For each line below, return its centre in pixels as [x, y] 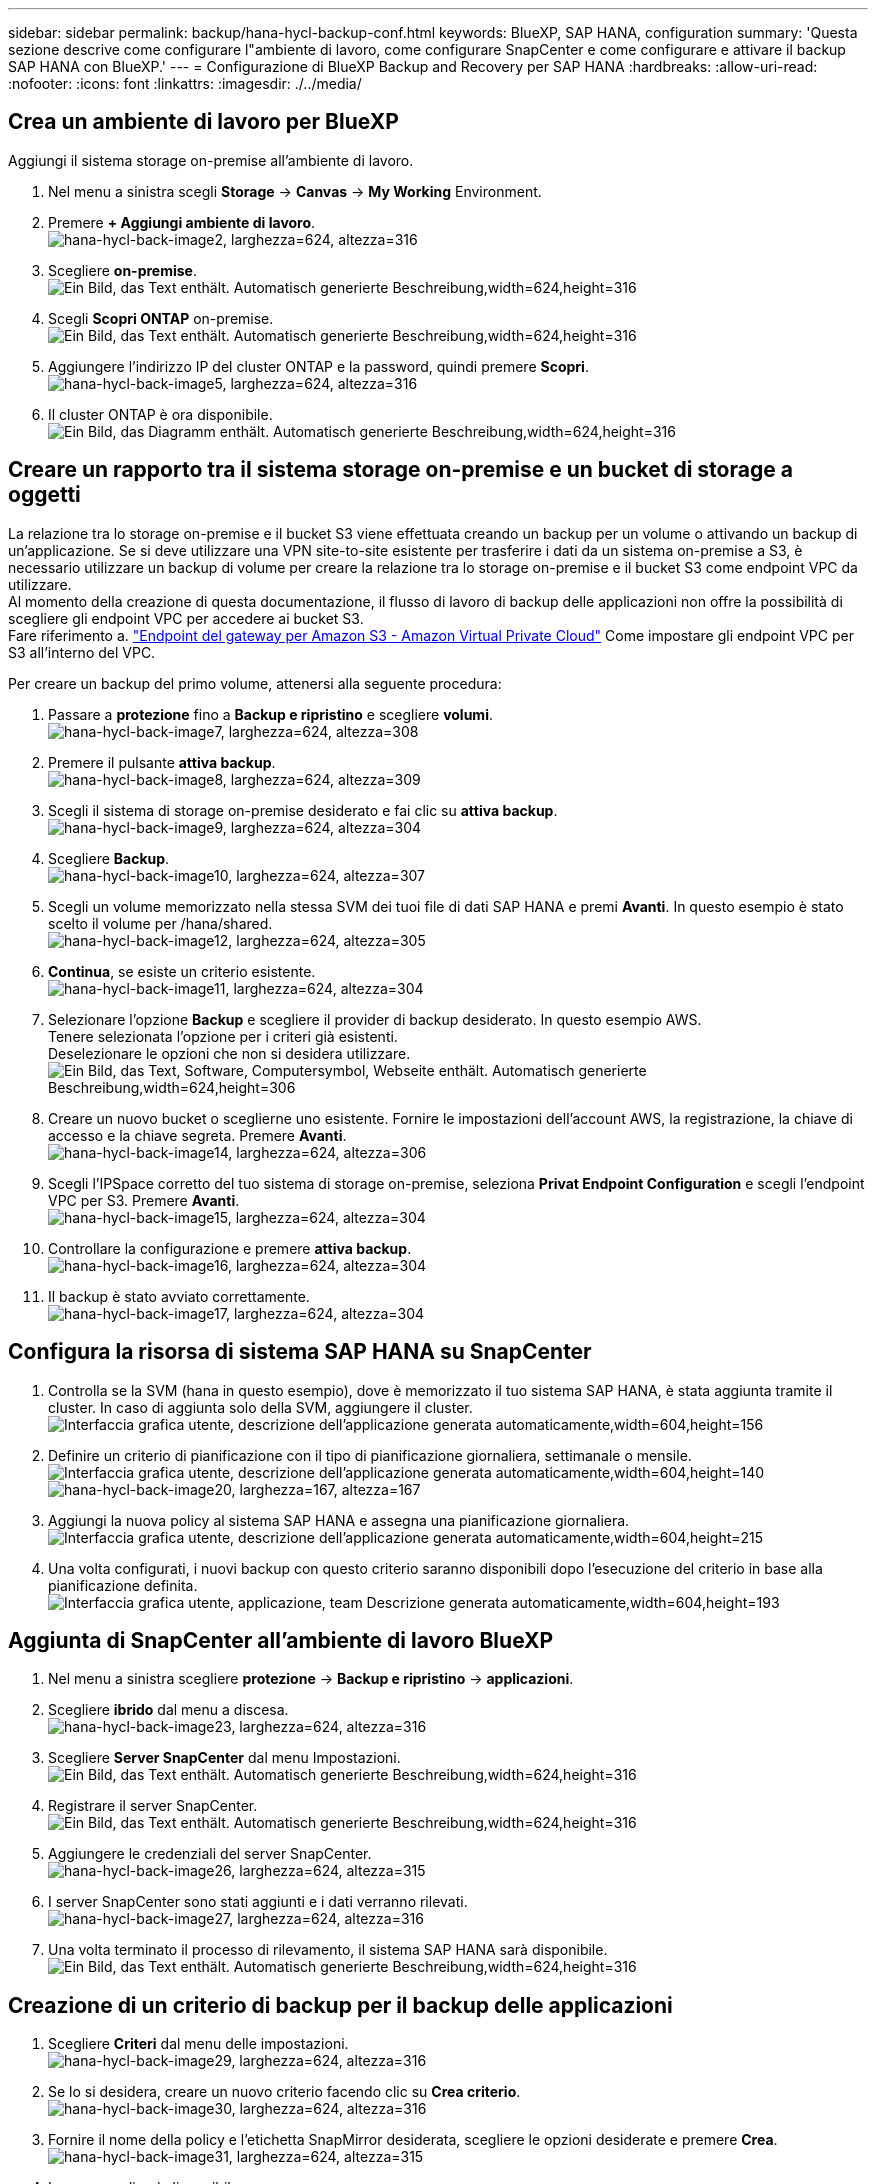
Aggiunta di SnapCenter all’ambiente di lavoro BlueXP [281, 1640]
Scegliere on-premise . [122, 270]
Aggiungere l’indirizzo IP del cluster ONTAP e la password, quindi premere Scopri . [318, 366]
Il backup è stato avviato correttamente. [179, 1296]
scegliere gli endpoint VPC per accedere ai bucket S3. [186, 618]
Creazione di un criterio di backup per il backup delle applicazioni [340, 2005]
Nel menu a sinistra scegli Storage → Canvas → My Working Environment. [295, 191]
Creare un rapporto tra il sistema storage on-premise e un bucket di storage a [400, 470]
